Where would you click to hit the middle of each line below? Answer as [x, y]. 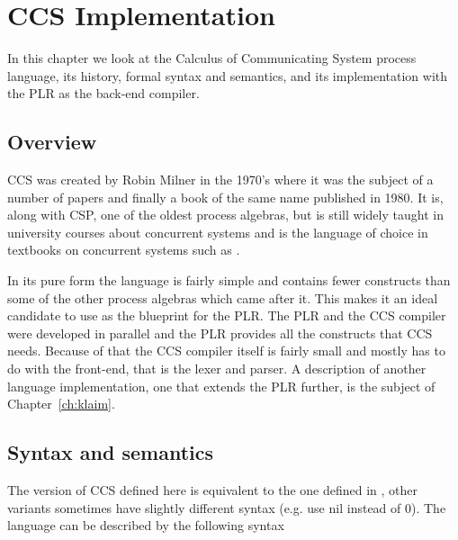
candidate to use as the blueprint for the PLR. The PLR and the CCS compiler [227, 315]
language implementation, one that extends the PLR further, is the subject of [221, 386]
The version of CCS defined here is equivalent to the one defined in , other [213, 490]
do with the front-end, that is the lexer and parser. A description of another [217, 369]
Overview [52, 142]
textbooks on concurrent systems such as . [124, 250]
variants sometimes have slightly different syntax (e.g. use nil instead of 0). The [227, 507]
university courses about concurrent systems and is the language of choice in [218, 232]
